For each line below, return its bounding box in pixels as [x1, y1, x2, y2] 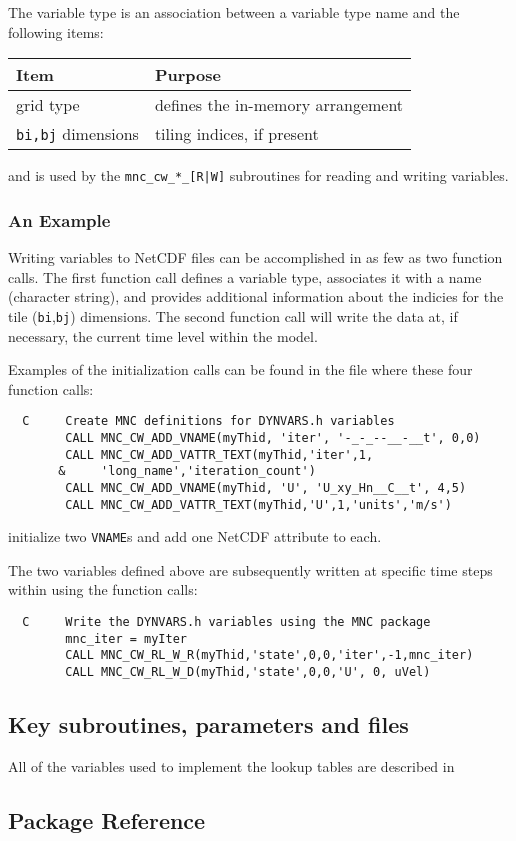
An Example [8, 207, 111, 232]
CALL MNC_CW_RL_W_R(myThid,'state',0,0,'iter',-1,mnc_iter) [65, 648, 474, 663]
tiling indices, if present [154, 122, 319, 146]
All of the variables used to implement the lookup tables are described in [8, 755, 455, 776]
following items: [8, 21, 104, 42]
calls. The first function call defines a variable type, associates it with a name [8, 266, 482, 287]
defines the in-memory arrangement [154, 93, 404, 117]
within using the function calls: [8, 579, 198, 600]
